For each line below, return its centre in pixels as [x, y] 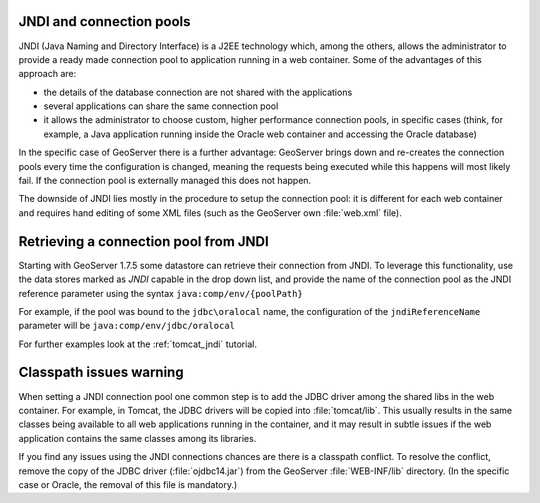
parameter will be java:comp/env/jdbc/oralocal [126, 326]
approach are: [47, 74]
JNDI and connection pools [104, 21]
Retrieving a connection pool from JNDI [143, 241]
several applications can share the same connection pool [161, 106]
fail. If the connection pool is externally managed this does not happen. [165, 181]
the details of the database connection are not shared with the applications [198, 92]
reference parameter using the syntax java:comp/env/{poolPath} [161, 293]
